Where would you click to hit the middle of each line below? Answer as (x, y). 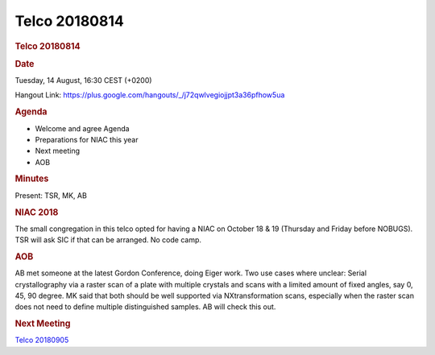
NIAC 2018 (37, 212)
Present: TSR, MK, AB (51, 195)
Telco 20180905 (42, 340)
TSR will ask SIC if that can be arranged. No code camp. (108, 240)
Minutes (32, 179)
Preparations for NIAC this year (87, 139)
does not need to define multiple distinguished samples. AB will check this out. (145, 307)
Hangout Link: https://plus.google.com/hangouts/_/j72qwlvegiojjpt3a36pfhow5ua (150, 95)
